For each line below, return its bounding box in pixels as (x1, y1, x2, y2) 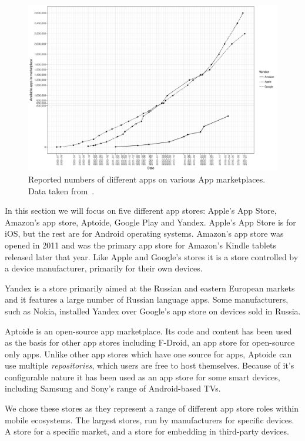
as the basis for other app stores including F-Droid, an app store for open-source (5, 336, 295, 349)
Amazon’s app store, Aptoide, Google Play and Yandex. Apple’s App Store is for (5, 215, 296, 228)
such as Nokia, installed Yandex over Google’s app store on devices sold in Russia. (5, 304, 301, 317)
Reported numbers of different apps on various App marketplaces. (28, 173, 266, 185)
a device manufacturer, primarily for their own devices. (5, 262, 203, 274)
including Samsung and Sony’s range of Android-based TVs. (5, 382, 221, 394)
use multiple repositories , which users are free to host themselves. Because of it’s (5, 359, 294, 372)
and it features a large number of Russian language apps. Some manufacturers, (5, 293, 289, 306)
